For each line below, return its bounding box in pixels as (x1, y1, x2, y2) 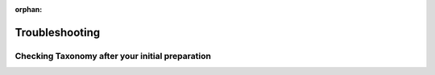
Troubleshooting (14, 25, 101, 40)
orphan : (14, 5, 43, 14)
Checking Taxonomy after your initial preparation (14, 50, 211, 61)
